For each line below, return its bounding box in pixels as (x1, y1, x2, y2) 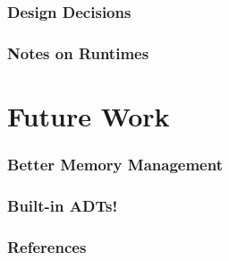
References (7, 235, 87, 257)
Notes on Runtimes (7, 41, 149, 64)
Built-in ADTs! (7, 194, 118, 216)
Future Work (7, 97, 170, 134)
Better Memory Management (7, 152, 223, 175)
